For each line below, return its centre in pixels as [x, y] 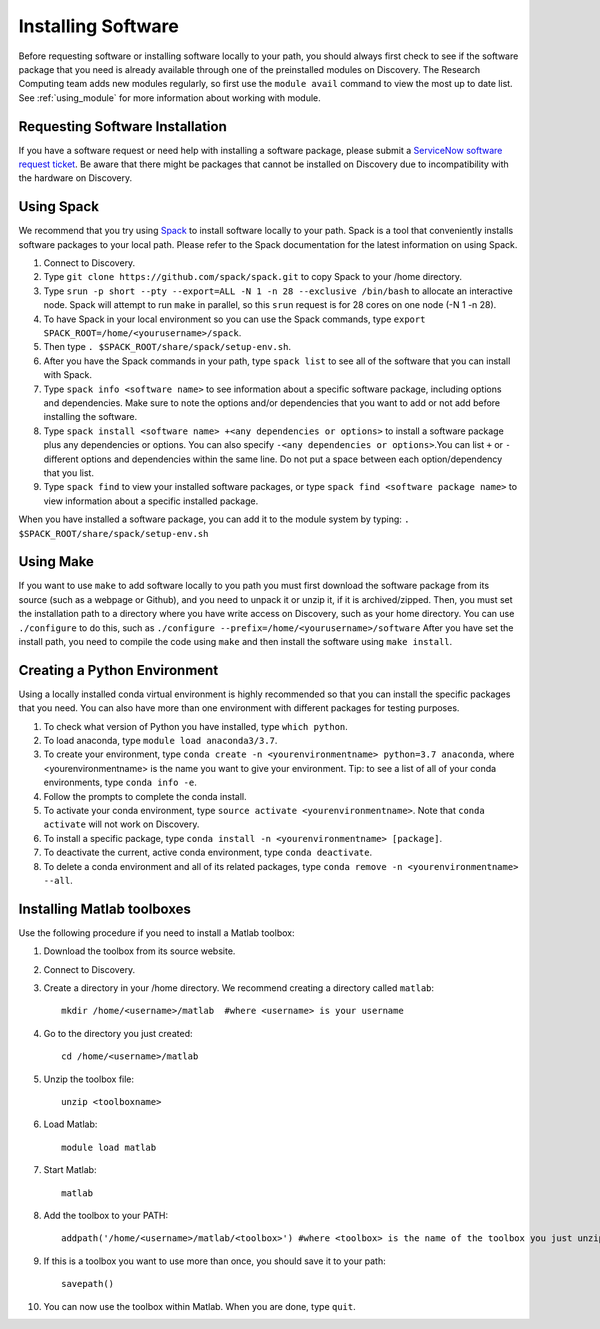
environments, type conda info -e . [120, 782]
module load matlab [109, 1147]
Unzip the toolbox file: [89, 1079]
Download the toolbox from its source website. [139, 951]
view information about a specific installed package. [151, 501]
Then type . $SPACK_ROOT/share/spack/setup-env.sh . [167, 347]
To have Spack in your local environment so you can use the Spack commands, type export [234, 319]
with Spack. [67, 375]
